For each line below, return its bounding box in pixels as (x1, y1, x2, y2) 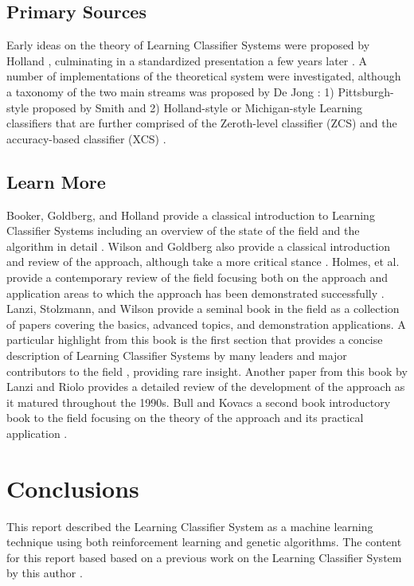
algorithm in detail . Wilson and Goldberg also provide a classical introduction (6, 237, 391, 254)
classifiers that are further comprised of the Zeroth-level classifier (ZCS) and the (6, 115, 397, 131)
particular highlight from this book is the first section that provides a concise (6, 331, 383, 348)
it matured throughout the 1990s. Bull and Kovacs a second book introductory (6, 393, 391, 410)
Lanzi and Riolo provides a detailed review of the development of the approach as (6, 378, 405, 395)
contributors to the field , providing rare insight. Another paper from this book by (6, 362, 408, 379)
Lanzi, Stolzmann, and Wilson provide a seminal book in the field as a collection (6, 300, 400, 317)
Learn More (6, 169, 106, 193)
